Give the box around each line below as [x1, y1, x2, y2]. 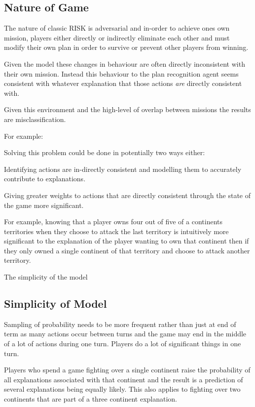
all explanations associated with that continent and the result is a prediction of [4, 374, 243, 384]
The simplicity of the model [4, 272, 88, 282]
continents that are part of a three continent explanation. [4, 394, 177, 404]
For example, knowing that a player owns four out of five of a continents [4, 216, 223, 227]
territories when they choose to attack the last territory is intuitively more [4, 226, 229, 236]
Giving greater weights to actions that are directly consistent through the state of [4, 190, 251, 200]
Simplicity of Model [4, 296, 107, 311]
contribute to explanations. [4, 173, 86, 184]
